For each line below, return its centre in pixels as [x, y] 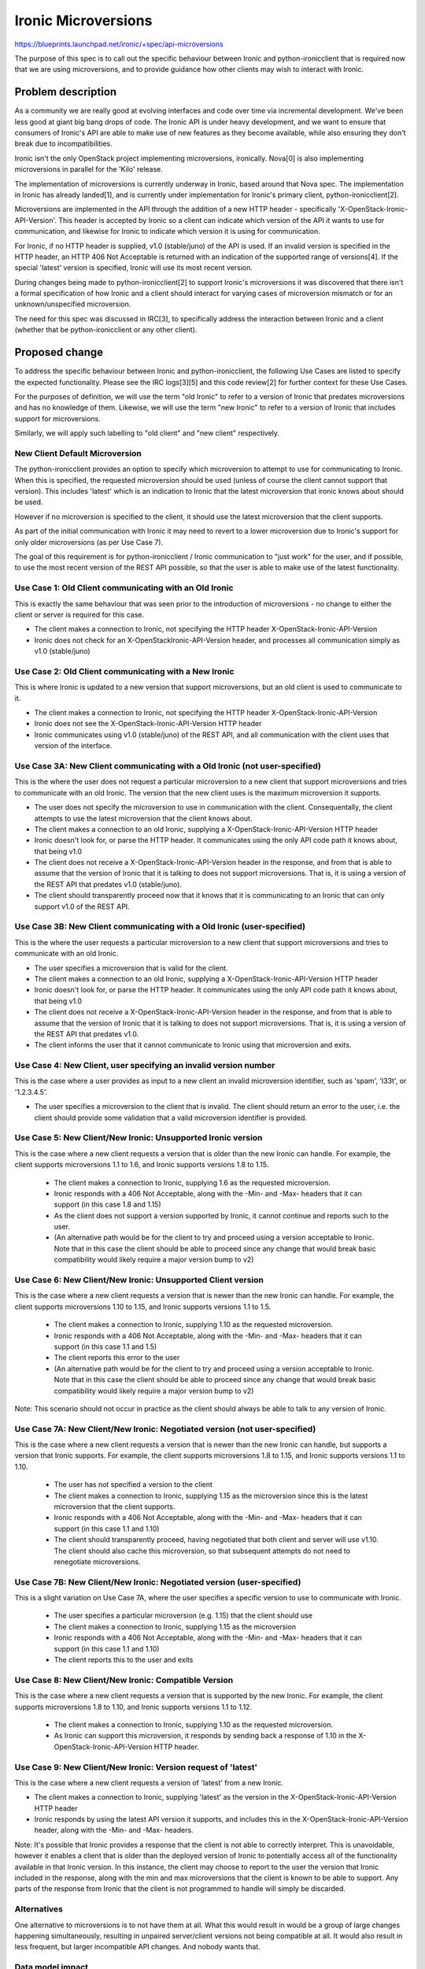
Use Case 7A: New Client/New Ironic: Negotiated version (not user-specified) [165, 1429]
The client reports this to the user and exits [124, 1660]
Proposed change [59, 352]
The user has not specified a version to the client [133, 1485]
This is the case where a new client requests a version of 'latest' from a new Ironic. [149, 1782]
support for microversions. [58, 418]
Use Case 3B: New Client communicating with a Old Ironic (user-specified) [160, 927]
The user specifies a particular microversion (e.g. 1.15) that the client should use [183, 1615]
